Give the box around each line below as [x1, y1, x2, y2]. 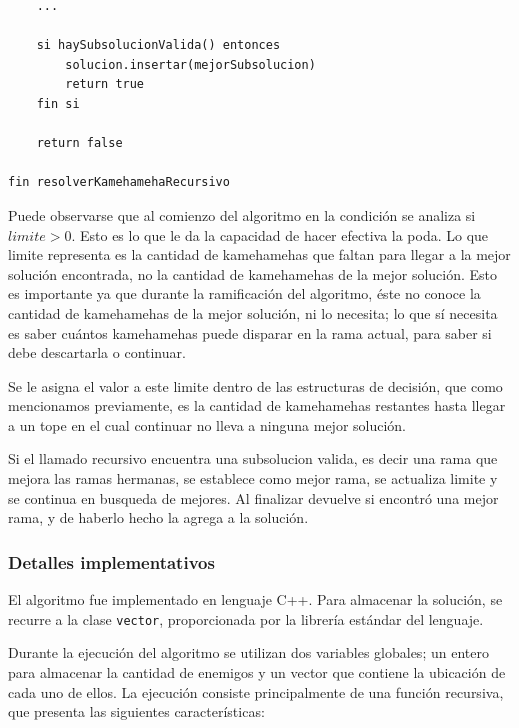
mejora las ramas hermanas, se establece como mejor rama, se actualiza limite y [8, 468, 498, 489]
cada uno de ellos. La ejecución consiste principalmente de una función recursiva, [8, 681, 504, 702]
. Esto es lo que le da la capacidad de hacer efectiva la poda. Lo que [71, 224, 489, 245]
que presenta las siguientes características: [8, 701, 265, 722]
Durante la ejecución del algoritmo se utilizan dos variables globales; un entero [8, 642, 489, 663]
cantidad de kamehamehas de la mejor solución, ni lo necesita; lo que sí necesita [8, 302, 498, 323]
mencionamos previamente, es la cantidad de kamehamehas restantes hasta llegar [8, 395, 506, 416]
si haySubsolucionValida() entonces [36, 38, 281, 53]
